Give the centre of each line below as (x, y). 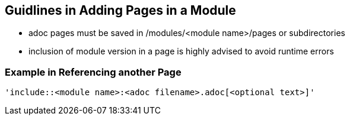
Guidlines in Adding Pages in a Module (120, 10)
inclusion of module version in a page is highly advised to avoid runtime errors (181, 51)
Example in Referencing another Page (93, 72)
